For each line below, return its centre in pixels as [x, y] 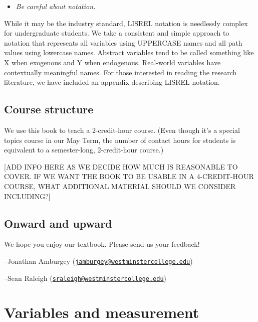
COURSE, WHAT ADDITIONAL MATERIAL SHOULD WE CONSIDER [120, 186]
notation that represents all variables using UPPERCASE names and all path [123, 42]
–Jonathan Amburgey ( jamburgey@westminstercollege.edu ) [98, 261]
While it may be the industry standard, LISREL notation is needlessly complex [126, 23]
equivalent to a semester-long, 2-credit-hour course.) [84, 150]
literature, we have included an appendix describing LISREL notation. [112, 82]
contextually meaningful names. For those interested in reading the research [120, 72]
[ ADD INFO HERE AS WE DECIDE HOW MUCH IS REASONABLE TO [121, 166]
